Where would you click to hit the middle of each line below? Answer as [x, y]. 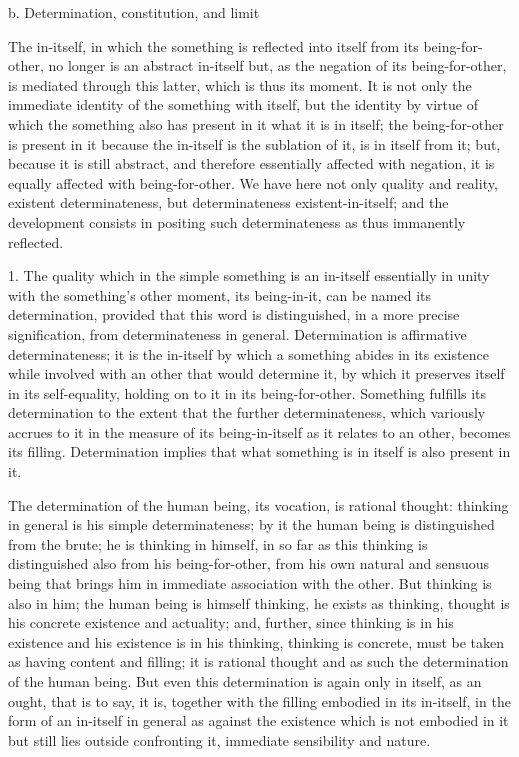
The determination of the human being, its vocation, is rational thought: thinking [258, 504]
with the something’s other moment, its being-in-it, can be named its [220, 294]
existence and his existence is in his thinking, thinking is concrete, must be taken [256, 641]
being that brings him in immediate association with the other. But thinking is [250, 583]
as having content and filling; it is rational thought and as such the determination [258, 661]
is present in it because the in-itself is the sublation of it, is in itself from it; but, [254, 143]
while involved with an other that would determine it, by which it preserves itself [256, 373]
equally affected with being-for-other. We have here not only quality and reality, [253, 182]
